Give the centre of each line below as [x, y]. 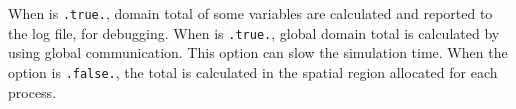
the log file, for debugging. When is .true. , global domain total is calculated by [254, 32]
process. [32, 91]
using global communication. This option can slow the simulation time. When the [258, 52]
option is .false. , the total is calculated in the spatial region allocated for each [253, 71]
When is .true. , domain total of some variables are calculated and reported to [250, 13]
